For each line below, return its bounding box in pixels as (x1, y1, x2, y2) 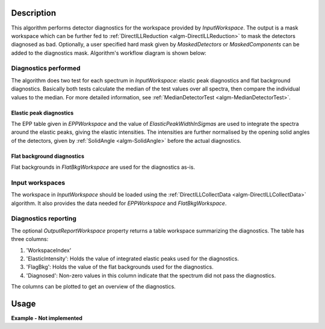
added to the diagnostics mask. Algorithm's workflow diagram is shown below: (11, 49, 207, 57)
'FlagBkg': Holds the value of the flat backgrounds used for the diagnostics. (26, 263, 214, 271)
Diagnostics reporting (11, 215, 76, 223)
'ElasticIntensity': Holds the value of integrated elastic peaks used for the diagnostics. (26, 255, 239, 262)
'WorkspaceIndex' (26, 246, 72, 254)
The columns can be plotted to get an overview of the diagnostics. (11, 283, 176, 290)
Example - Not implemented (11, 315, 82, 322)
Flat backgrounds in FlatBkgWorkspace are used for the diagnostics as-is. (11, 163, 196, 171)
